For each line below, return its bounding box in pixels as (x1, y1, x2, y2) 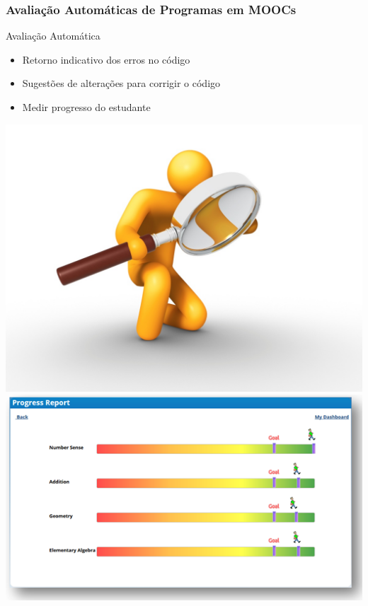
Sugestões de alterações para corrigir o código (22, 76, 221, 91)
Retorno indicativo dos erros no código (22, 52, 190, 66)
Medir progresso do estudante (22, 100, 151, 114)
